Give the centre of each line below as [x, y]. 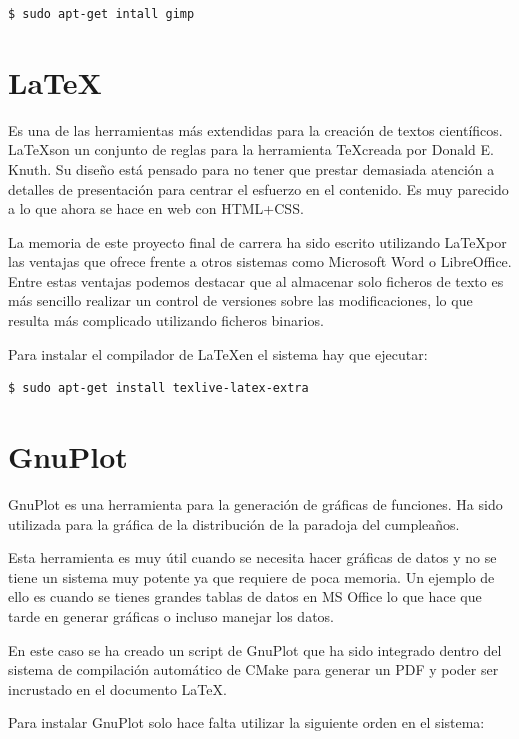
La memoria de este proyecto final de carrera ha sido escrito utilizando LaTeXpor [257, 241]
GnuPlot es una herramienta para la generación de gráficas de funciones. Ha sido [255, 503]
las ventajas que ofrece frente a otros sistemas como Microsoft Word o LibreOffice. [260, 261]
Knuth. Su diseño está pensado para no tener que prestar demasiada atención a [251, 168]
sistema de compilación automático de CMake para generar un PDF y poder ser [253, 669]
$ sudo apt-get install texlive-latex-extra [158, 388]
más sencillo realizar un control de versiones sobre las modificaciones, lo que [240, 300]
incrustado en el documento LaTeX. [117, 688]
